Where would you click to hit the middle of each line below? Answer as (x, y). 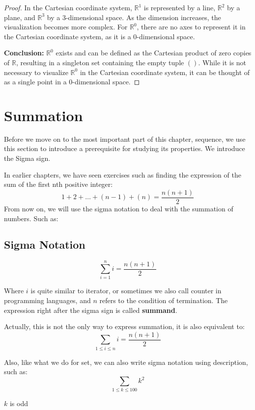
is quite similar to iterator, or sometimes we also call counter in (126, 291)
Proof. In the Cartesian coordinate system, (68, 7)
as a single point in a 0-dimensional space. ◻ (72, 82)
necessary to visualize (36, 72)
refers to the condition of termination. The (164, 300)
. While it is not (222, 62)
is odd (19, 403)
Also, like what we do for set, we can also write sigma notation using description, (126, 362)
